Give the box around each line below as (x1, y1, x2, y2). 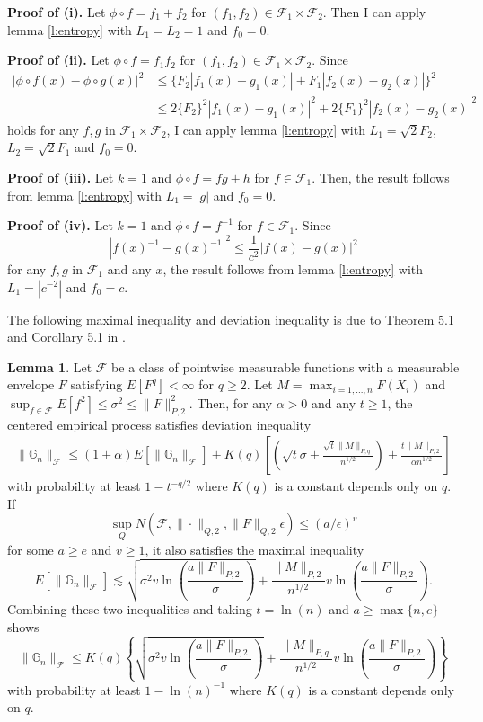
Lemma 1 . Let (7, 357, 92, 376)
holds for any (7, 120, 79, 138)
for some (7, 539, 54, 558)
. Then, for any (189, 393, 273, 412)
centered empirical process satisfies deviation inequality (7, 414, 312, 433)
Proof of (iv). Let (7, 216, 113, 235)
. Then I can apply (322, 3, 426, 21)
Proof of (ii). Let (7, 50, 110, 69)
